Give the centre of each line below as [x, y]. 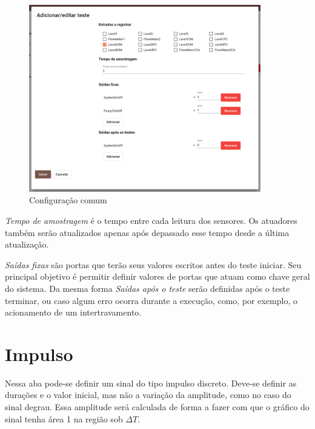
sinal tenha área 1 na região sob [64, 418]
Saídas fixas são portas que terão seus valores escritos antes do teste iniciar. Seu [153, 264]
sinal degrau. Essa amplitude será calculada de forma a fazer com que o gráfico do [157, 407]
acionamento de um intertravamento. [73, 312]
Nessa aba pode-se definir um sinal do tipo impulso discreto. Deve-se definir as [151, 383]
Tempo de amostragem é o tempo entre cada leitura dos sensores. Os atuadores [151, 220]
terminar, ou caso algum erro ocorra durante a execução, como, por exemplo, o [151, 300]
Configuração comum [68, 200]
